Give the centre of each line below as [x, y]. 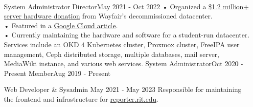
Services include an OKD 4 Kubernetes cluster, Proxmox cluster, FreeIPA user [122, 44]
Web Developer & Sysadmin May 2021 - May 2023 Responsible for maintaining [123, 89]
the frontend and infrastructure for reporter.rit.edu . [81, 98]
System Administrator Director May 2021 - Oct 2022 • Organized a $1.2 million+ [126, 6]
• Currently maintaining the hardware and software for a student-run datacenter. [127, 35]
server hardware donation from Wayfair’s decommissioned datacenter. [108, 16]
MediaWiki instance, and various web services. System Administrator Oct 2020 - [124, 63]
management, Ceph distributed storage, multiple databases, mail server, [112, 54]
